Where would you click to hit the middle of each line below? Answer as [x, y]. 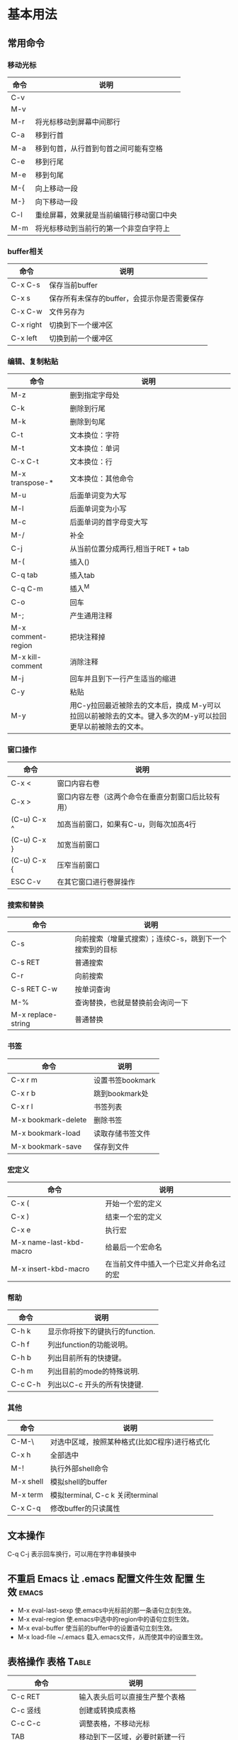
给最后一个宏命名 [134, 1247]
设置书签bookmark [124, 1080]
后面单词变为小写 [98, 509]
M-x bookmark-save [46, 1146]
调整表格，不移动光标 [114, 1724]
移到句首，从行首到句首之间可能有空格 [99, 148]
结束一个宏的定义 [134, 1217]
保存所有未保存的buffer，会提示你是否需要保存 [126, 299]
